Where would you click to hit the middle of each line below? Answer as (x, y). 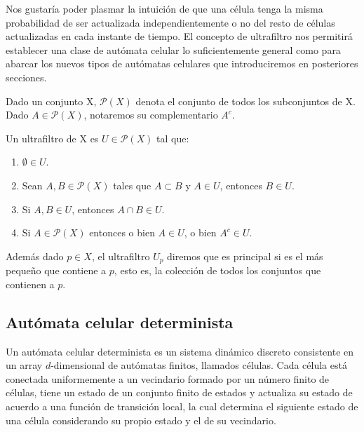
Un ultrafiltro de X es (52, 138)
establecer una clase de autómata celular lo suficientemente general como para (173, 49)
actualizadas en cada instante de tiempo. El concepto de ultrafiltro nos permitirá (179, 36)
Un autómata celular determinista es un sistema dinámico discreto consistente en (180, 351)
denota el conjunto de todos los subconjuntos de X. (245, 101)
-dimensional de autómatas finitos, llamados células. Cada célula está (199, 365)
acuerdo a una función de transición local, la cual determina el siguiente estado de (182, 406)
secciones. (26, 77)
